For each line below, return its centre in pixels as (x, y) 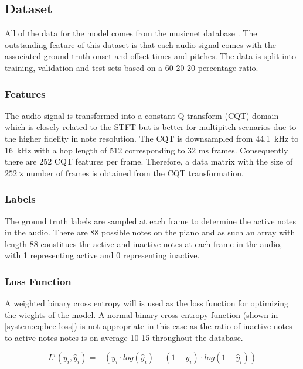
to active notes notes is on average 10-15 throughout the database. (124, 337)
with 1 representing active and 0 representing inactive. (102, 255)
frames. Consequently (250, 150)
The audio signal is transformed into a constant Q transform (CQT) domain (142, 115)
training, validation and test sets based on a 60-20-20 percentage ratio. (132, 67)
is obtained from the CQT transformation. (168, 172)
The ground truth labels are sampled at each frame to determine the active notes (150, 221)
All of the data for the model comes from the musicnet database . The (131, 33)
